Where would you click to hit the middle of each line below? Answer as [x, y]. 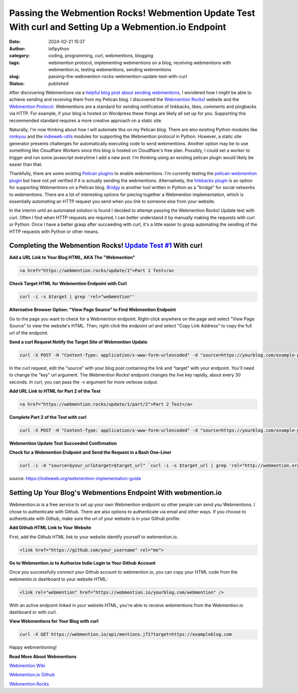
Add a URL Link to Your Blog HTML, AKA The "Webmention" [72, 257]
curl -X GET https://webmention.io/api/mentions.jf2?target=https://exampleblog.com [126, 635]
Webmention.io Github [32, 675]
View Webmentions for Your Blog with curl [54, 621]
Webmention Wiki [27, 666]
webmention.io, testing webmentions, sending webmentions [110, 69]
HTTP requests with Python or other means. [54, 231]
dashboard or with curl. [33, 612]
